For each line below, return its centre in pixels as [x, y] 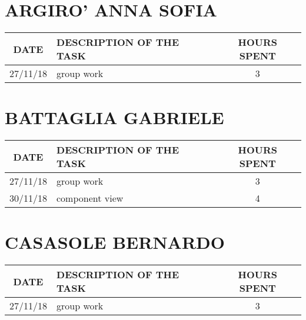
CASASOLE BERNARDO [115, 242]
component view [90, 198]
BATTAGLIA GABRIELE [114, 117]
